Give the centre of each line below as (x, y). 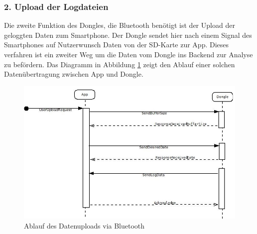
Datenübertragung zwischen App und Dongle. (74, 74)
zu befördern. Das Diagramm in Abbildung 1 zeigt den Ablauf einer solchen (120, 64)
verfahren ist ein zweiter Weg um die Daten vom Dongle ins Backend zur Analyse (128, 54)
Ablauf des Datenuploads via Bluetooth (84, 225)
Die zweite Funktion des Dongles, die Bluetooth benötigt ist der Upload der (120, 25)
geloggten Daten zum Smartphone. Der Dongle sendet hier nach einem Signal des (128, 35)
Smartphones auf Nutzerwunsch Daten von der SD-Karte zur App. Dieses (117, 45)
